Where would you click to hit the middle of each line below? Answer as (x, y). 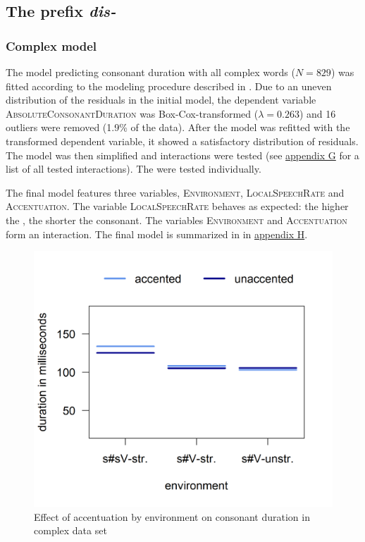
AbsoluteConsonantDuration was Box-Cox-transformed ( (132, 113)
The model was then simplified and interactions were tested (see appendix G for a (182, 155)
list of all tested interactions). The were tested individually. (134, 169)
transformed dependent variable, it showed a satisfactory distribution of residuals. (182, 141)
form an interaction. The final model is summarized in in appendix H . (157, 234)
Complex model (51, 45)
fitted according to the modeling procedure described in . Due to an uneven (169, 86)
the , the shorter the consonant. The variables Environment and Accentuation (177, 220)
